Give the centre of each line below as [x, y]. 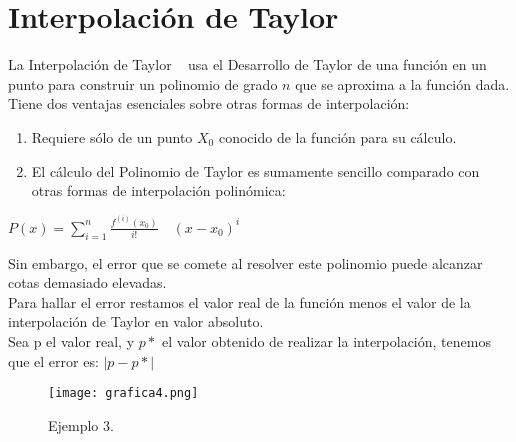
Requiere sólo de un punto [112, 136]
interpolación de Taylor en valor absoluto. [136, 321]
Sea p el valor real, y [71, 341]
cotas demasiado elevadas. [87, 282]
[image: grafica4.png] [123, 393]
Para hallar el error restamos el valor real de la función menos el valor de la [239, 301]
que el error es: [53, 360]
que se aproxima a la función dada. [402, 83]
